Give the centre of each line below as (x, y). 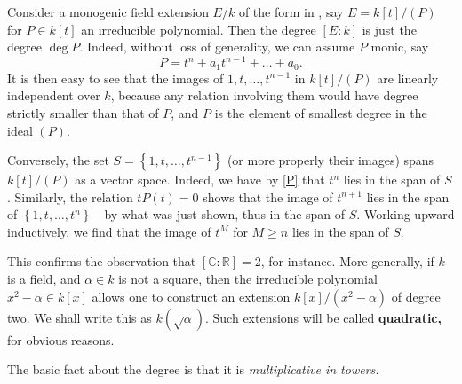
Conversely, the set (58, 160)
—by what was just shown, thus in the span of (219, 214)
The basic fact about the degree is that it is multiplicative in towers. (193, 369)
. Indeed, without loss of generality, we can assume (217, 47)
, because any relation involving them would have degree (264, 95)
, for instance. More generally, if (347, 261)
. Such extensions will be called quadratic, (323, 317)
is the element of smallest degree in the (321, 112)
